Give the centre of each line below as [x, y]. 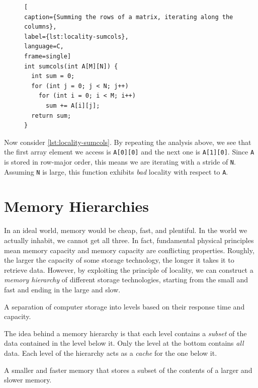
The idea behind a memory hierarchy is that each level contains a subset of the [125, 333]
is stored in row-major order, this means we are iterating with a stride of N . [120, 161]
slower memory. [28, 380]
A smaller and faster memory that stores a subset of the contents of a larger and [128, 370]
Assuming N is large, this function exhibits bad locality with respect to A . [116, 171]
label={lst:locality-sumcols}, [76, 36]
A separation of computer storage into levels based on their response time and [124, 306]
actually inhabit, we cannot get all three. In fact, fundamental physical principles [129, 240]
